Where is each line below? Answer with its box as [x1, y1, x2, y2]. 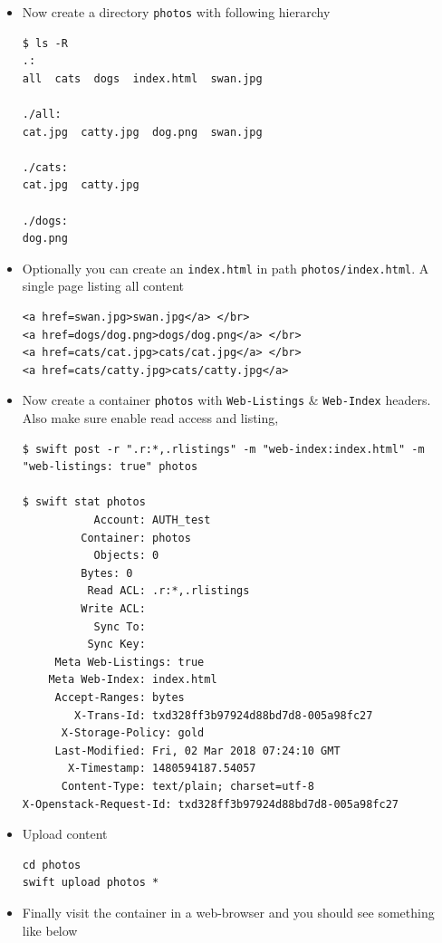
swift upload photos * [22, 876, 159, 890]
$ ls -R [22, 36, 68, 50]
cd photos [22, 858, 82, 871]
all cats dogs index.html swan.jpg [22, 72, 263, 85]
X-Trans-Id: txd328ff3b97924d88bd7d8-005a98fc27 [74, 708, 373, 722]
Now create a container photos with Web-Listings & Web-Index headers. [22, 390, 431, 409]
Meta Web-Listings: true [54, 655, 205, 669]
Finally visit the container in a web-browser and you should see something [22, 902, 435, 921]
